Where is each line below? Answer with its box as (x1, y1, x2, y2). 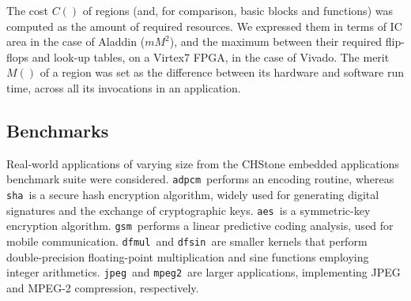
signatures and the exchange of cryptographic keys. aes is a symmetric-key (6, 201, 371, 218)
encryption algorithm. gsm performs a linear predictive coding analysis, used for (6, 217, 394, 234)
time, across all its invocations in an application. (6, 79, 241, 96)
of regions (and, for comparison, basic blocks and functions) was (82, 2, 393, 18)
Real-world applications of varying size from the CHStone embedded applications (6, 155, 399, 171)
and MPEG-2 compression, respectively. (6, 279, 199, 295)
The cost (6, 2, 48, 18)
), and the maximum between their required (169, 33, 383, 50)
